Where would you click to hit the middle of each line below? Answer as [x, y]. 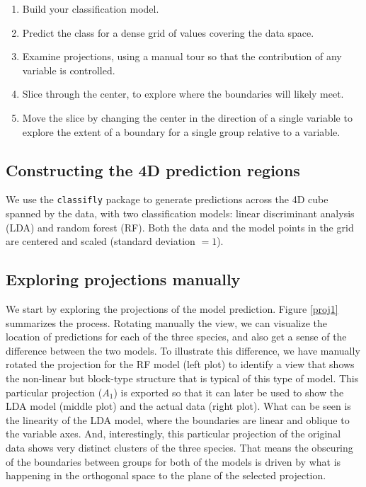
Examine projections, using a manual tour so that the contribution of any [182, 56]
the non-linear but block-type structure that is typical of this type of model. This [182, 378]
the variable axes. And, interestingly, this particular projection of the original [173, 434]
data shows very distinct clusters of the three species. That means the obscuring [179, 447]
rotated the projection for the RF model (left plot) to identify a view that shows [180, 364]
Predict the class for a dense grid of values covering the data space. [168, 32]
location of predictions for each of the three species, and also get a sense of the [176, 337]
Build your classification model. [91, 8]
